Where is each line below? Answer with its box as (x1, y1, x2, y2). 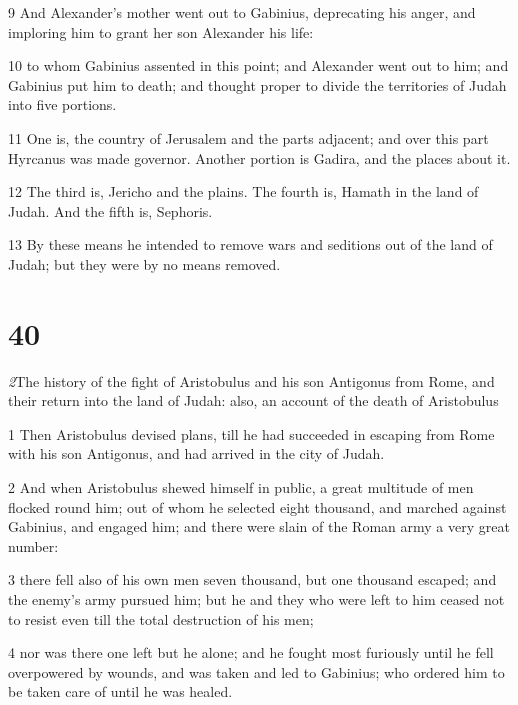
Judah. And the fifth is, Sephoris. (8, 200, 213, 221)
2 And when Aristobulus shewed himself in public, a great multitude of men (8, 477, 474, 498)
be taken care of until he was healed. (8, 681, 233, 702)
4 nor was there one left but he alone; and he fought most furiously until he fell (8, 642, 494, 663)
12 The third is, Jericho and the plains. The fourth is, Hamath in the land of (8, 181, 479, 202)
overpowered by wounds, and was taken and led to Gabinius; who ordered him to (8, 661, 505, 682)
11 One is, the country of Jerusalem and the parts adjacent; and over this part (8, 127, 489, 148)
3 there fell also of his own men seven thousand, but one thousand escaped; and (8, 569, 497, 590)
